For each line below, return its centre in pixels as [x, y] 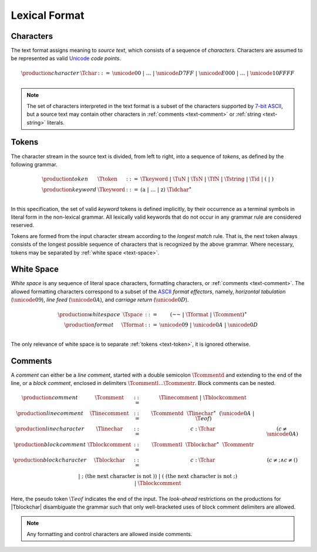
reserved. [23, 225]
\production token [65, 179]
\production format [89, 325]
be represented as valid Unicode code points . [66, 58]
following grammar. [34, 164]
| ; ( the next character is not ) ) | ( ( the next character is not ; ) [158, 476]
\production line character [50, 429]
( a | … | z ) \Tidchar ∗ [166, 189]
